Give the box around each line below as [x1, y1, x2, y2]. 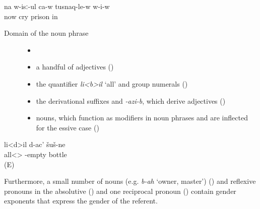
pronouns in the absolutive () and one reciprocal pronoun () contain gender [4, 185, 236, 196]
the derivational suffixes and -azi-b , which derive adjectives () [36, 95, 226, 106]
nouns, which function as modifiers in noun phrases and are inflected [36, 112, 248, 123]
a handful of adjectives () [36, 61, 114, 72]
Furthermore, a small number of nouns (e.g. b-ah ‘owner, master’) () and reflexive [4, 176, 256, 186]
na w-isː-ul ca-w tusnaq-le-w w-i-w [4, 1, 110, 11]
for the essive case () [36, 122, 99, 132]
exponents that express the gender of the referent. [4, 195, 158, 206]
